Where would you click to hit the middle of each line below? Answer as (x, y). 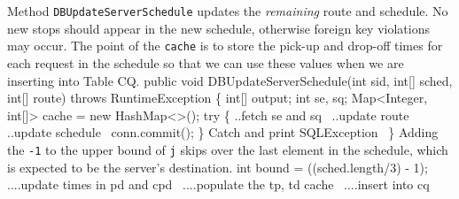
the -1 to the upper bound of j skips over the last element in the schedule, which (228, 149)
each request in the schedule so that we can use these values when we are (206, 62)
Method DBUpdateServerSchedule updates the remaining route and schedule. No (228, 11)
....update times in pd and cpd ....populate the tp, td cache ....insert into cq (218, 184)
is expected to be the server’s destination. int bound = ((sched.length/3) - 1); (218, 167)
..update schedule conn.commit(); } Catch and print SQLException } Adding (223, 132)
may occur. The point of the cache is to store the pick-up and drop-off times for (225, 46)
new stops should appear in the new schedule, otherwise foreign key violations (218, 28)
